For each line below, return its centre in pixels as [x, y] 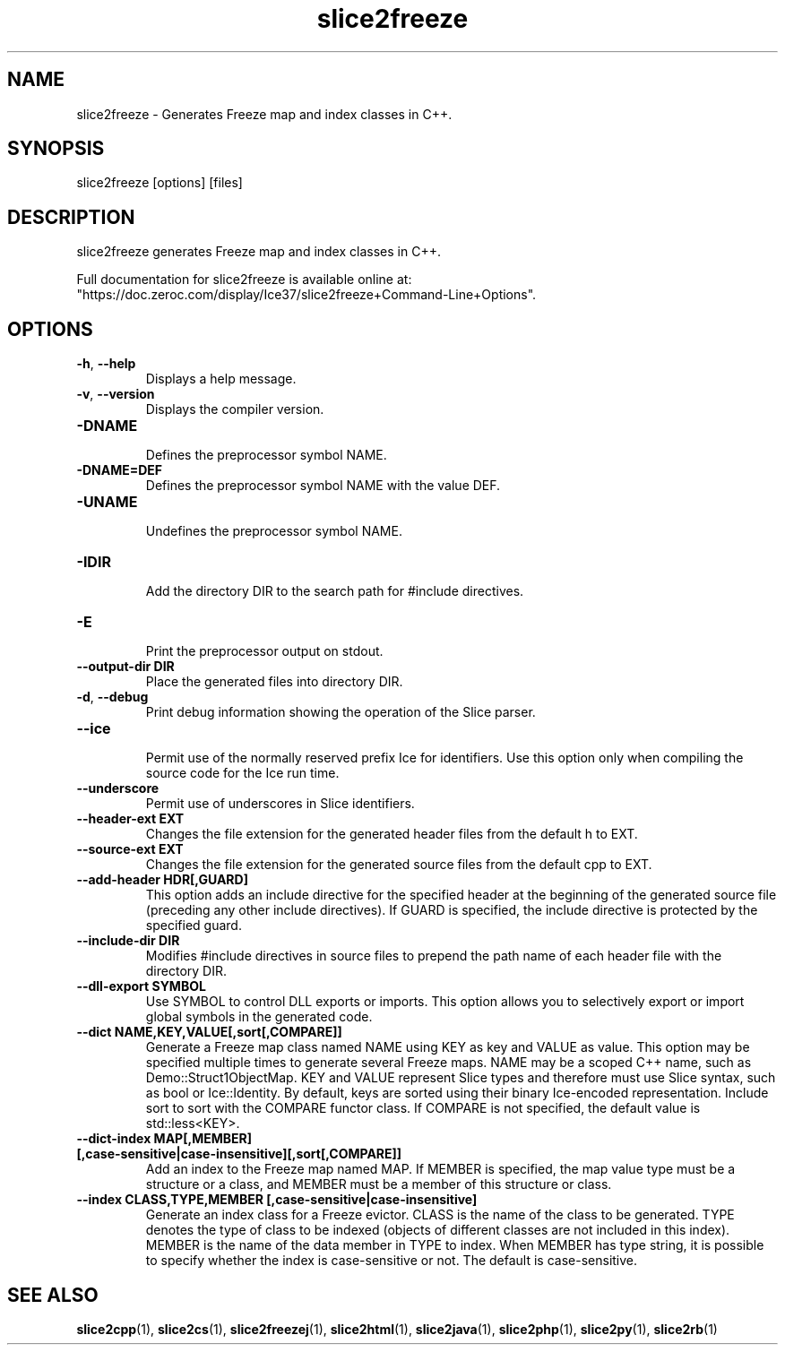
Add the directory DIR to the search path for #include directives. [335, 591]
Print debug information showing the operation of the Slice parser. [341, 712]
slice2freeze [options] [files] [160, 183]
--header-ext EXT [130, 819]
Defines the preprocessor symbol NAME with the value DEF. [323, 486]
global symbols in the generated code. [259, 1017]
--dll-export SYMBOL [141, 986]
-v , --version [116, 394]
